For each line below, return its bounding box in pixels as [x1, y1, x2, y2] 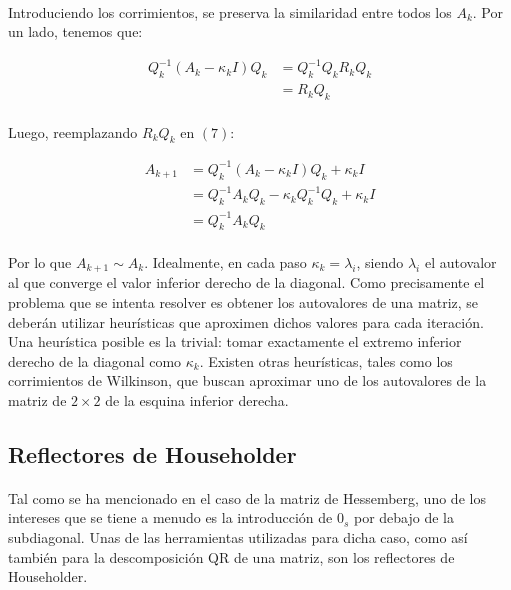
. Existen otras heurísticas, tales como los [199, 350, 453, 371]
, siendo [356, 251, 404, 272]
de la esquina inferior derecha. [105, 389, 289, 410]
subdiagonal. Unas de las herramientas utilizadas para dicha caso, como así [8, 527, 468, 548]
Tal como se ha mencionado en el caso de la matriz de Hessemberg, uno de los [8, 487, 486, 508]
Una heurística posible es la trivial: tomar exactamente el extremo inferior [8, 331, 462, 352]
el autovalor [424, 251, 497, 272]
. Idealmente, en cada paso [144, 251, 307, 272]
